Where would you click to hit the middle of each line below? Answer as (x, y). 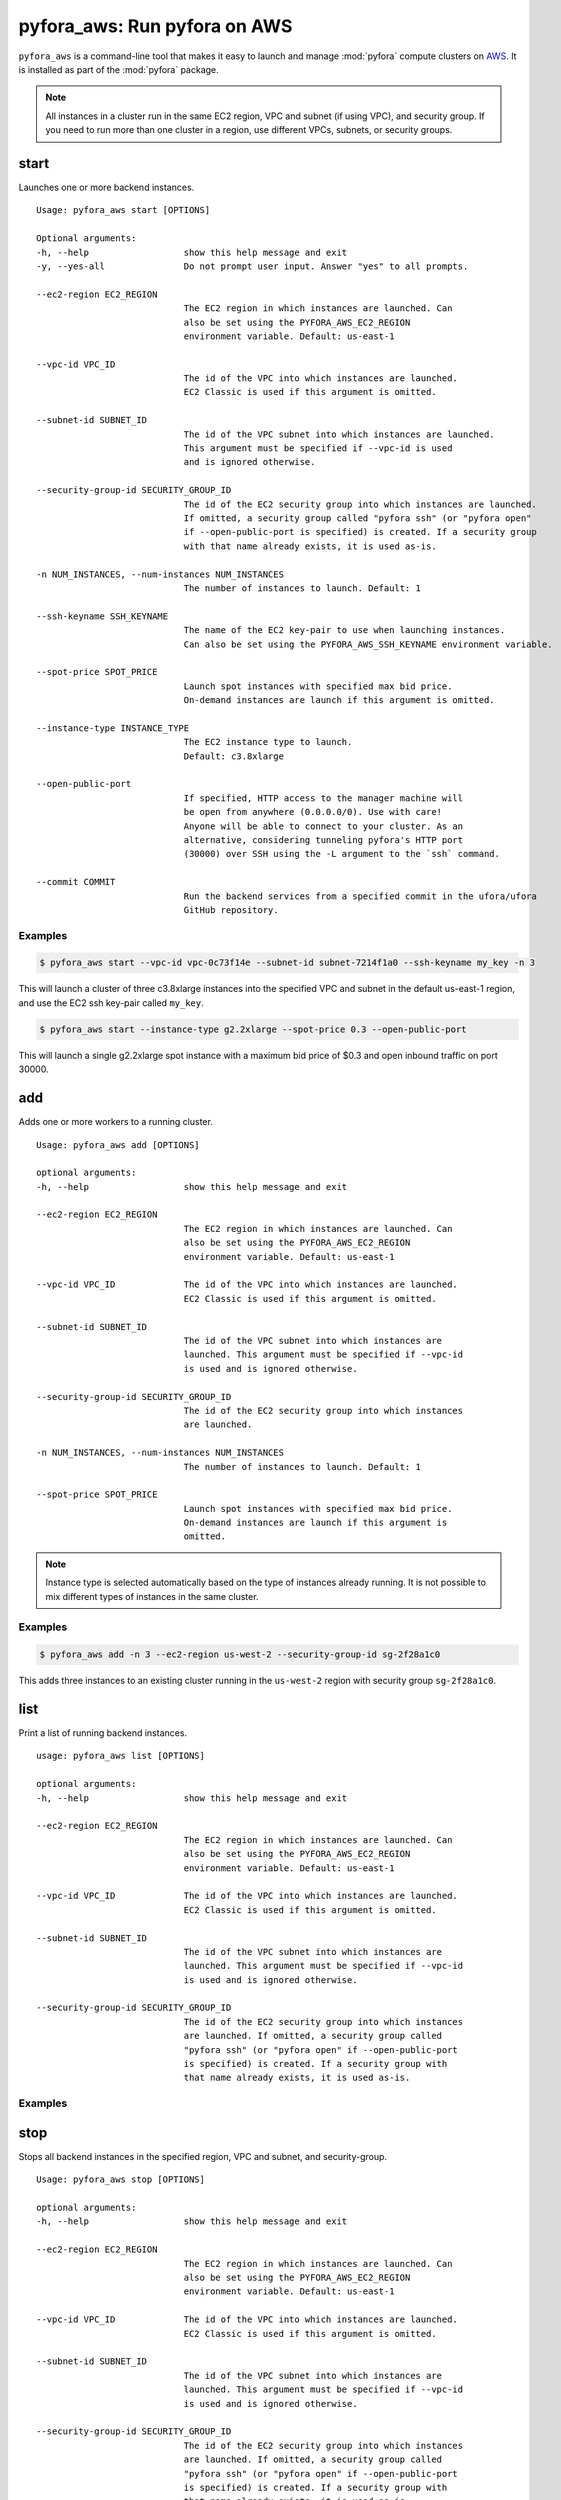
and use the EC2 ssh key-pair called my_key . (111, 1002)
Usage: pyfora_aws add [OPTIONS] (118, 1144)
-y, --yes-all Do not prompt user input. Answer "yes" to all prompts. (252, 266)
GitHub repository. (231, 909)
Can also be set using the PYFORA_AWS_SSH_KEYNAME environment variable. (368, 644)
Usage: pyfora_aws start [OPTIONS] (123, 210)
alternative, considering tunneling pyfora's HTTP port (323, 839)
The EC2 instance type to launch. (268, 742)
